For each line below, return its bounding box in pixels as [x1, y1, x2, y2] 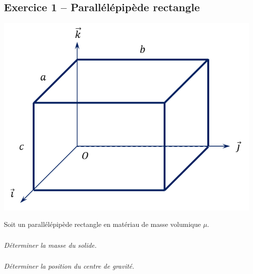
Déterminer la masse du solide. [4, 240, 97, 250]
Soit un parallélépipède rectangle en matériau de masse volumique [4, 219, 201, 229]
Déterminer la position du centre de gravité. [4, 260, 134, 271]
